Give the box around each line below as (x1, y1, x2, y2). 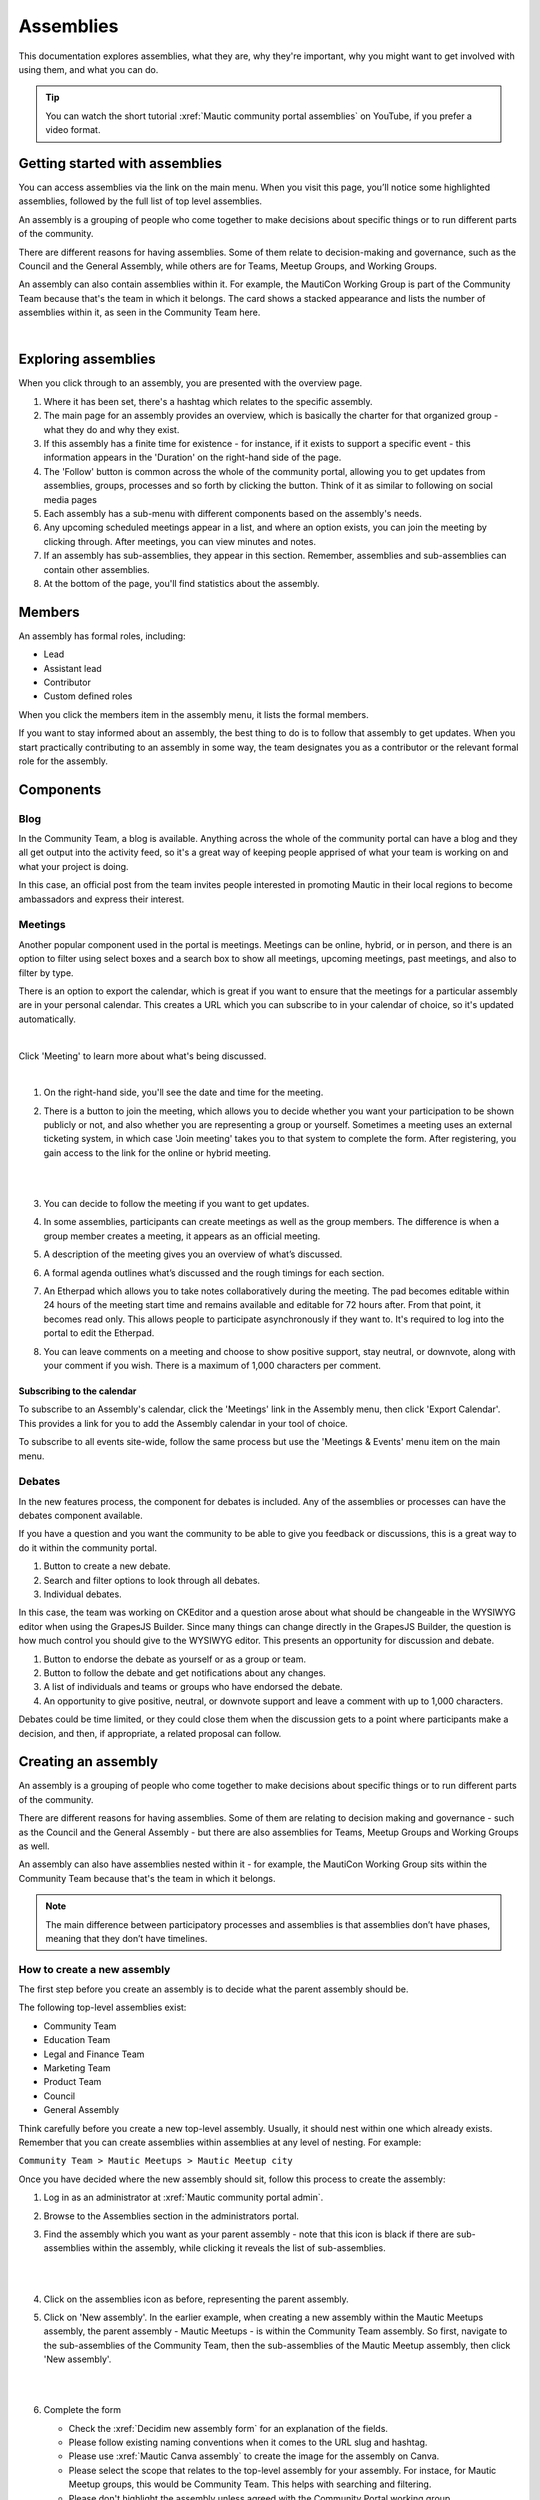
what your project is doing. (18, 860, 129, 872)
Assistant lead (43, 662, 102, 674)
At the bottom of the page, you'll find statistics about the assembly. (43, 577, 320, 589)
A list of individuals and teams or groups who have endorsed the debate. (43, 1681, 344, 1693)
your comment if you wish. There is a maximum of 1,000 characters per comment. (43, 1359, 382, 1371)
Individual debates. (43, 1588, 122, 1600)
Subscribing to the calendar (18, 1385, 137, 1397)
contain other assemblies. (43, 563, 150, 575)
